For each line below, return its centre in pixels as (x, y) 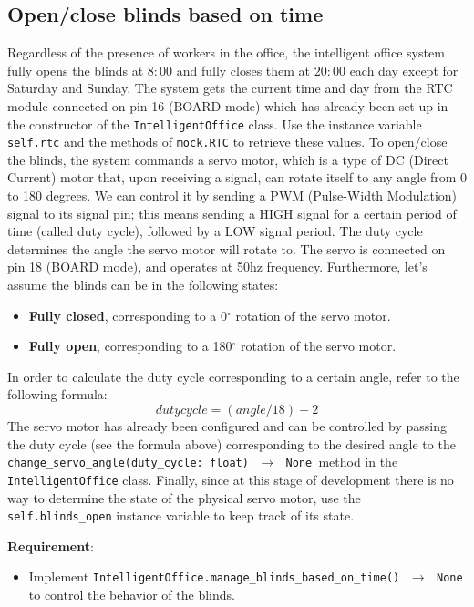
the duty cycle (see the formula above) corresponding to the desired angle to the (232, 443)
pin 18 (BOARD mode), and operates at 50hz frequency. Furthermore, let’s (217, 267)
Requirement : (51, 545)
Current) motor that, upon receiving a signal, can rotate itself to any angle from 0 (237, 177)
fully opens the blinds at (76, 70)
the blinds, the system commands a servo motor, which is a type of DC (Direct (228, 159)
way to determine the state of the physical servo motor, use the (184, 497)
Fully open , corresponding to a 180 (130, 346)
